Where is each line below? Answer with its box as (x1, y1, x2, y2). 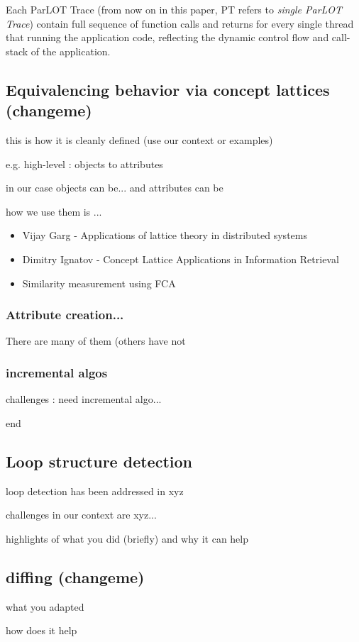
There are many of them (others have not (6, 333, 186, 348)
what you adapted (6, 599, 84, 614)
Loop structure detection (6, 450, 192, 472)
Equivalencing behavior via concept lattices (6, 78, 330, 100)
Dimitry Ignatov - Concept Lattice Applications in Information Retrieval (22, 251, 339, 266)
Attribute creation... (6, 306, 124, 323)
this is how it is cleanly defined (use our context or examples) (6, 132, 273, 147)
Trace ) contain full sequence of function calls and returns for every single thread (6, 16, 354, 31)
